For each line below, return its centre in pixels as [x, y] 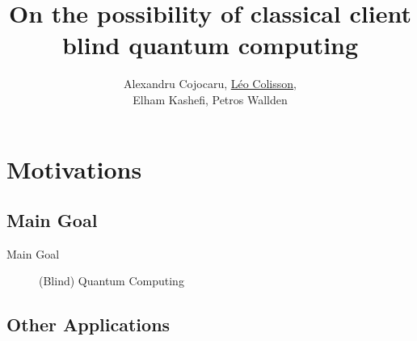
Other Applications [88, 324]
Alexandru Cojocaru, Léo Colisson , [210, 84]
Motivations [74, 168]
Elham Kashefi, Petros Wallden [210, 99]
